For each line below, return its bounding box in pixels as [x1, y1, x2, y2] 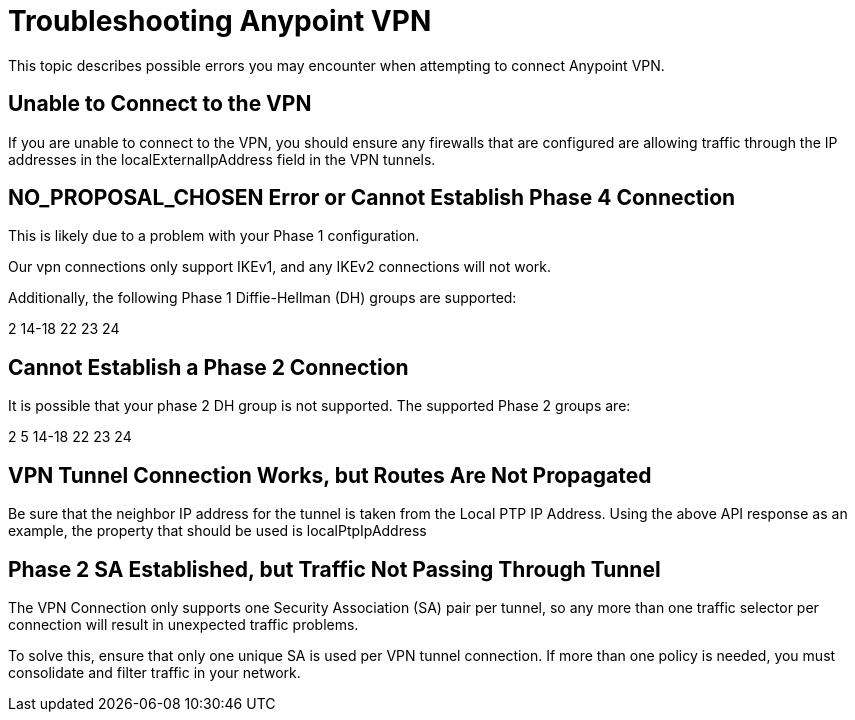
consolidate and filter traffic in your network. [8, 663, 301, 681]
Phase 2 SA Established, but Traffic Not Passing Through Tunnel [8, 556, 661, 582]
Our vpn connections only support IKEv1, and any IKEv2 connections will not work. [8, 258, 552, 276]
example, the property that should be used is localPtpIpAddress [8, 522, 427, 540]
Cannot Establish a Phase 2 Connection [8, 354, 409, 380]
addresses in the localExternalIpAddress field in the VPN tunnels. [8, 150, 436, 168]
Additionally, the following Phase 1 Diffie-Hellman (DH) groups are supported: [8, 289, 517, 307]
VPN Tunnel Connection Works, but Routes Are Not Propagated [8, 462, 652, 488]
